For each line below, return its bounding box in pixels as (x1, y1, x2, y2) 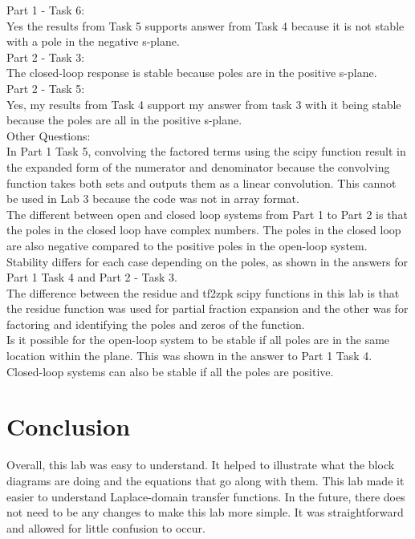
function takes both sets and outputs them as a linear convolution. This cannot (6, 174, 397, 191)
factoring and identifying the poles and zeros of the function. (6, 315, 305, 332)
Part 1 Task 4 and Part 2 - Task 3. (6, 269, 177, 286)
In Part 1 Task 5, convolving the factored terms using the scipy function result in (6, 143, 406, 160)
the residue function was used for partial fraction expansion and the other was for (6, 300, 409, 317)
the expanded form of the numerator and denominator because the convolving (6, 158, 390, 175)
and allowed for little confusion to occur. (6, 519, 205, 536)
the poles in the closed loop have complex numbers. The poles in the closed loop (6, 221, 401, 238)
